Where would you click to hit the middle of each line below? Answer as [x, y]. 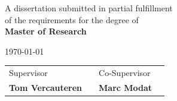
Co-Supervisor [125, 73]
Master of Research [46, 31]
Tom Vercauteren [46, 87]
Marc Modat [126, 87]
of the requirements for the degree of [72, 19]
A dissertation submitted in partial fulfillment [89, 8]
